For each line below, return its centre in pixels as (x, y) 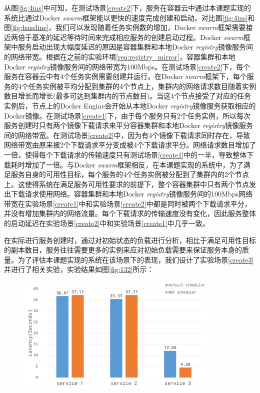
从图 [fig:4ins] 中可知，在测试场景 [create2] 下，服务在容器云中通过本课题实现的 (128, 7)
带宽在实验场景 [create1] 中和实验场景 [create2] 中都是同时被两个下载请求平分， (128, 203)
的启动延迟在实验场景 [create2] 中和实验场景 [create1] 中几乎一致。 (107, 223)
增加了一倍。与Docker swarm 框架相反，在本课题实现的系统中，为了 (134, 164)
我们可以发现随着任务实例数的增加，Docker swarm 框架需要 (150, 27)
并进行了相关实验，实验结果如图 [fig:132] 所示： (79, 269)
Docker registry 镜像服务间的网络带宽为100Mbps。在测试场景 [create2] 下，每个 (127, 66)
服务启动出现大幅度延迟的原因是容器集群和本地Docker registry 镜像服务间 (135, 47)
